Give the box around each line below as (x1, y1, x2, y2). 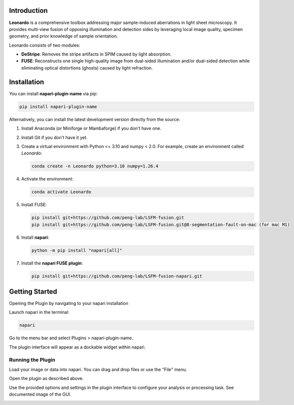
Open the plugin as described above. (9, 376, 84, 381)
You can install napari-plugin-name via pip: (9, 91, 98, 97)
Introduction (9, 6, 48, 15)
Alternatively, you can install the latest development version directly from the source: (9, 116, 180, 122)
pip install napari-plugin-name (19, 103, 98, 109)
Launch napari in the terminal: (9, 309, 70, 315)
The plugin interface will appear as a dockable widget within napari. (9, 344, 146, 350)
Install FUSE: (21, 202, 47, 208)
